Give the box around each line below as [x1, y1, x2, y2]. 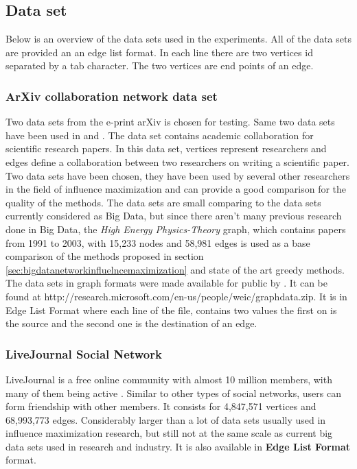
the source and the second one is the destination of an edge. [5, 316, 257, 330]
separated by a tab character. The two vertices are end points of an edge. [5, 58, 314, 73]
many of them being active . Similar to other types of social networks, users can [5, 385, 341, 400]
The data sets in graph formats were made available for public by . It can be [5, 276, 327, 290]
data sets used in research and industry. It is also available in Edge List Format [5, 439, 351, 453]
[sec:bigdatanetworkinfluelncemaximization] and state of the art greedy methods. [5, 262, 345, 276]
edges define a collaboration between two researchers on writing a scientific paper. [5, 154, 350, 169]
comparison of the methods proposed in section [5, 249, 204, 263]
